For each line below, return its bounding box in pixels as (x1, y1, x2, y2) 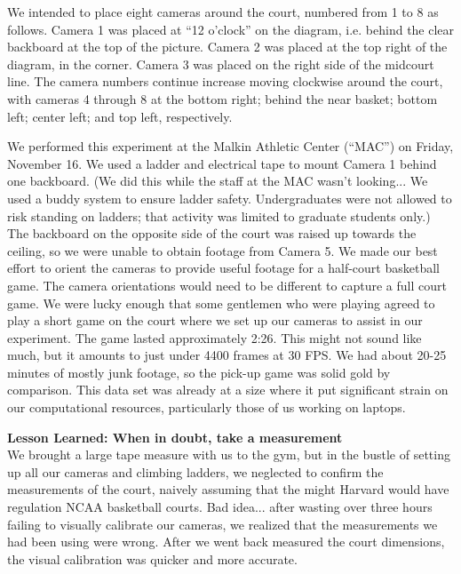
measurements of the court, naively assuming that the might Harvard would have (7, 480, 449, 498)
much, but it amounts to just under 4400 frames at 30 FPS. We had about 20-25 (7, 346, 447, 364)
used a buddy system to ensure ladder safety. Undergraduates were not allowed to (7, 188, 452, 207)
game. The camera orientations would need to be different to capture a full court (7, 275, 447, 294)
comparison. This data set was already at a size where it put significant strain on (7, 380, 449, 399)
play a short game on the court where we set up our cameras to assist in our (7, 311, 423, 330)
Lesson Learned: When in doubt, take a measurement (7, 427, 343, 446)
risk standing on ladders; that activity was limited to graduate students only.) (7, 206, 431, 225)
